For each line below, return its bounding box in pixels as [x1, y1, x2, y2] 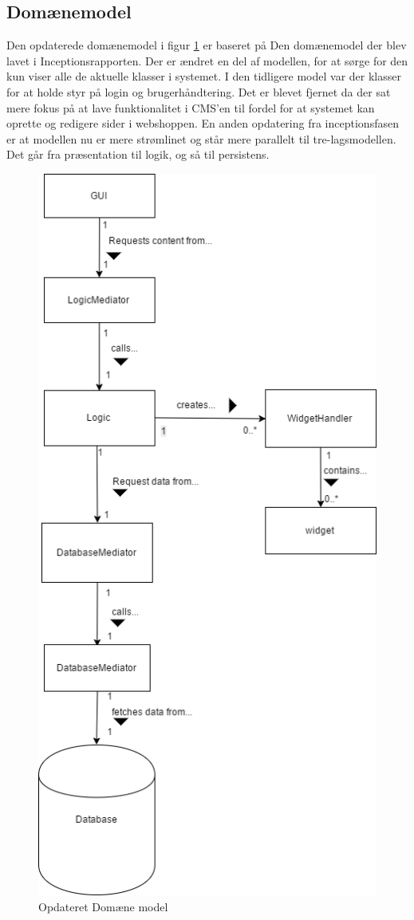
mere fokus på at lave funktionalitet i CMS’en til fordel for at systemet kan [6, 99, 375, 116]
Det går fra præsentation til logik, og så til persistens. [6, 146, 270, 163]
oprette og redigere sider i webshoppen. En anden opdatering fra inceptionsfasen [6, 115, 399, 132]
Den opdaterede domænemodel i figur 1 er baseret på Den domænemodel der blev [6, 37, 407, 53]
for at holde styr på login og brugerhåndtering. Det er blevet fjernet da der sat [6, 83, 391, 100]
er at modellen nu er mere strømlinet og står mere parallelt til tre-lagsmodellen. [6, 130, 396, 147]
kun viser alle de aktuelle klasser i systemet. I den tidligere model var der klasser [6, 68, 401, 85]
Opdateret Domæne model [38, 898, 168, 914]
